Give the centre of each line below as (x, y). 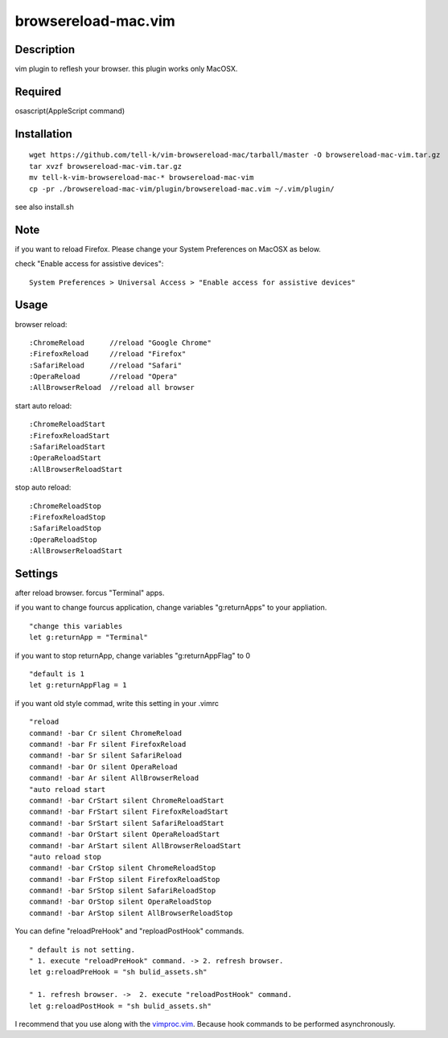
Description (45, 49)
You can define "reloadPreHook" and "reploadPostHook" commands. (129, 931)
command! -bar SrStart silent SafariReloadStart (127, 823)
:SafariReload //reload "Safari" (106, 365)
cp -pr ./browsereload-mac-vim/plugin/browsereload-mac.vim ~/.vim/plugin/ (182, 189)
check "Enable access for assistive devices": (89, 264)
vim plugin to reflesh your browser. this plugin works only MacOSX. (126, 69)
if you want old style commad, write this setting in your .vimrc (117, 703)
